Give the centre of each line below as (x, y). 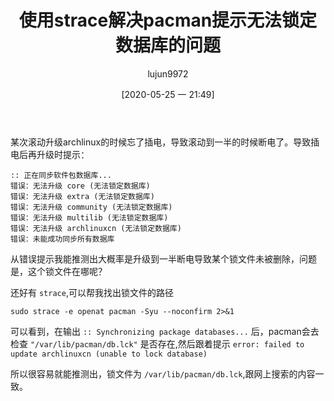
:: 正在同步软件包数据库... (61, 175)
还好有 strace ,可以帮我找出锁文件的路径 (92, 292)
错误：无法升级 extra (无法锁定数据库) (82, 196)
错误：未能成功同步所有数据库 (62, 239)
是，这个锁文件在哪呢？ (58, 271)
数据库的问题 (167, 45)
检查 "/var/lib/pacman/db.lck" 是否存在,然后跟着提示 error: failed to (157, 343)
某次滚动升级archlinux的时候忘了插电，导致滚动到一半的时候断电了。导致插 (165, 142)
